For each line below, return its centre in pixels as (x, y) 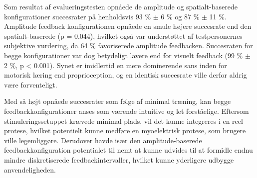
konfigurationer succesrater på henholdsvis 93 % (78, 16)
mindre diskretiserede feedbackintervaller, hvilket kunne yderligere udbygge (119, 159)
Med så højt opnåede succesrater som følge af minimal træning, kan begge (118, 101)
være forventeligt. (31, 84)
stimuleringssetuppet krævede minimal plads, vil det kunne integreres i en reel (124, 121)
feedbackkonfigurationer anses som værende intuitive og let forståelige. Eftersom (127, 111)
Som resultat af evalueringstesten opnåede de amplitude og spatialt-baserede (121, 6)
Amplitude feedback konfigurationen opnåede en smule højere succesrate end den (128, 26)
